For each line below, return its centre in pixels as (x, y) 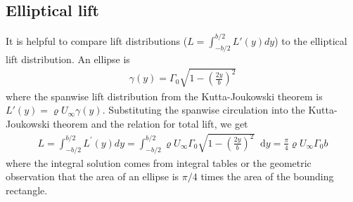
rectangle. (27, 190)
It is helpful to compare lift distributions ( (97, 40)
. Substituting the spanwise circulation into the (204, 110)
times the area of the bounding (267, 176)
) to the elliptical (311, 40)
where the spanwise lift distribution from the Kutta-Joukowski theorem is (164, 96)
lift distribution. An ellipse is (68, 59)
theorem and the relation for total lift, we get (150, 123)
